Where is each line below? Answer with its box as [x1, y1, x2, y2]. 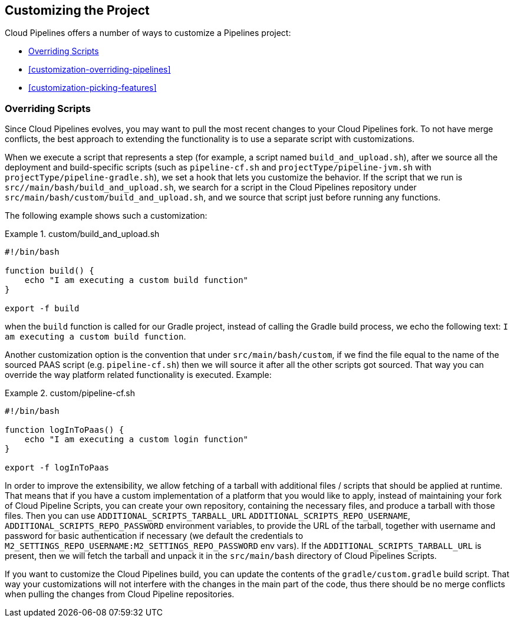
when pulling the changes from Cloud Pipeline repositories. [5, 589, 235, 600]
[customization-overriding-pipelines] [28, 64, 171, 75]
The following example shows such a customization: [5, 210, 207, 221]
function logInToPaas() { [5, 425, 124, 435]
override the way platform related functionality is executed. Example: [5, 370, 272, 380]
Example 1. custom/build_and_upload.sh [5, 229, 160, 239]
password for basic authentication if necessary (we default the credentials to [5, 531, 304, 541]
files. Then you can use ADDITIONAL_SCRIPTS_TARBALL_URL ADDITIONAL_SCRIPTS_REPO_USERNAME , [5, 511, 410, 521]
